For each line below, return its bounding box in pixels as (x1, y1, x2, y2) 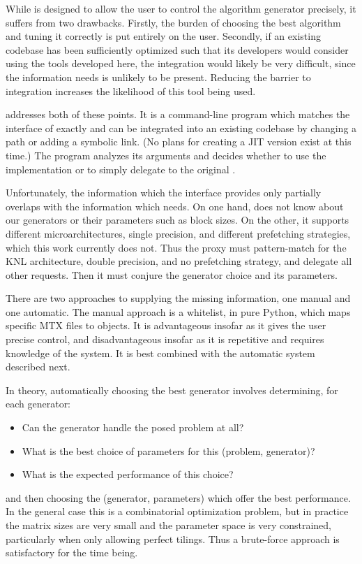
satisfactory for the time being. (6, 545, 138, 560)
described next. (6, 359, 70, 374)
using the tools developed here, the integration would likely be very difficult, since (6, 56, 356, 71)
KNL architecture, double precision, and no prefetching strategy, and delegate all (6, 254, 352, 268)
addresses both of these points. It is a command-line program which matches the (6, 107, 350, 122)
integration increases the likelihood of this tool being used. (6, 83, 256, 98)
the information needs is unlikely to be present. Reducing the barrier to (6, 69, 311, 84)
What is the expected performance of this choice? (22, 467, 234, 482)
